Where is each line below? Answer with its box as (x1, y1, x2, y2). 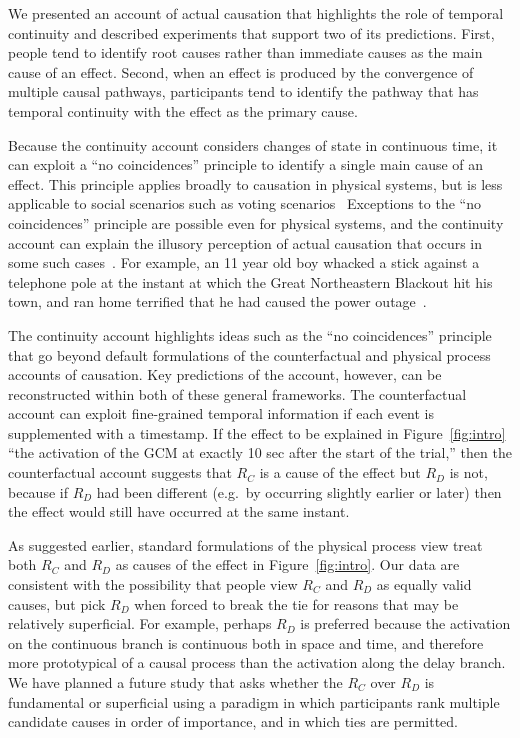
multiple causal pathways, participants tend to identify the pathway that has (8, 81, 479, 102)
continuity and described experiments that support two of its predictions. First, (8, 22, 495, 43)
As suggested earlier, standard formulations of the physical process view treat (8, 534, 483, 555)
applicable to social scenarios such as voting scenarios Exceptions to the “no (8, 193, 481, 214)
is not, (449, 462, 488, 483)
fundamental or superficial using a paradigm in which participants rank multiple (8, 691, 500, 712)
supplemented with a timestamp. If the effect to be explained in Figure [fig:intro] (8, 422, 506, 443)
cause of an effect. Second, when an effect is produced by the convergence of (8, 61, 474, 82)
